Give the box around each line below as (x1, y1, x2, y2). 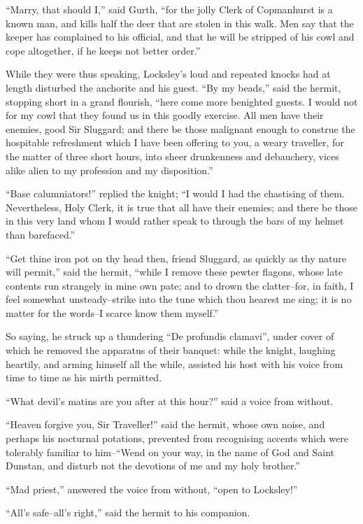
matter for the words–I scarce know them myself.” (6, 305, 219, 320)
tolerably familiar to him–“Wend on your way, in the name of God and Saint (6, 444, 335, 459)
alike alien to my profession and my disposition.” (6, 162, 213, 177)
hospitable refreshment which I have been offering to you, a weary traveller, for (6, 135, 344, 150)
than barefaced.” (6, 227, 76, 241)
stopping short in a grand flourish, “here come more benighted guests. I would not (6, 94, 358, 108)
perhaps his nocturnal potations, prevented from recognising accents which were (6, 431, 348, 446)
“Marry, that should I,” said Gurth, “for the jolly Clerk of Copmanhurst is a (6, 2, 333, 16)
